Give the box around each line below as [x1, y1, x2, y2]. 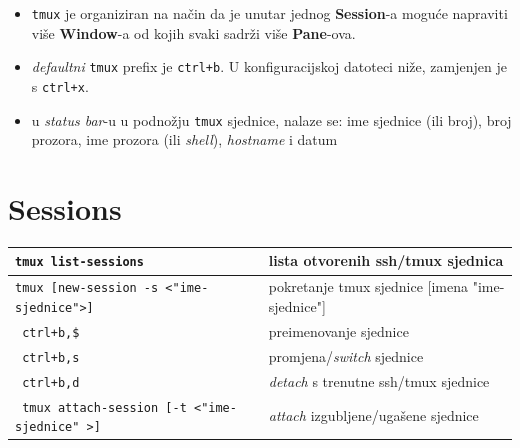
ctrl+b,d [22, 375, 80, 390]
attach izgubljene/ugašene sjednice [268, 405, 479, 426]
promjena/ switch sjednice [268, 345, 424, 366]
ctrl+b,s [22, 350, 80, 365]
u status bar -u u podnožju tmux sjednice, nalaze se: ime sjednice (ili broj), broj [31, 109, 512, 130]
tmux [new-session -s [15, 281, 159, 296]
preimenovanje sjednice [268, 320, 409, 341]
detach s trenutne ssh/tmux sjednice [268, 370, 490, 391]
